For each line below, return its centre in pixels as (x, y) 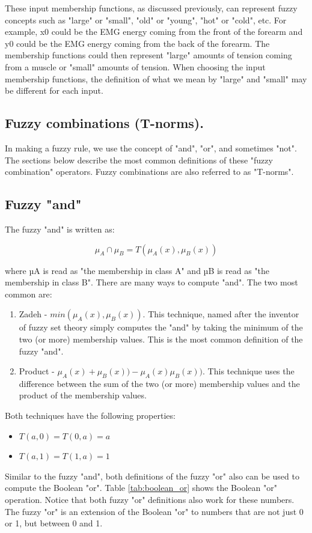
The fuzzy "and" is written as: (60, 229)
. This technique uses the (249, 371)
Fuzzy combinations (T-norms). (104, 123)
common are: (29, 294)
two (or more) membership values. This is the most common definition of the (161, 339)
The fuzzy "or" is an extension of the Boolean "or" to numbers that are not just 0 (154, 511)
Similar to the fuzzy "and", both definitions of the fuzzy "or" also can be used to (152, 476)
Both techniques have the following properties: (90, 416)
